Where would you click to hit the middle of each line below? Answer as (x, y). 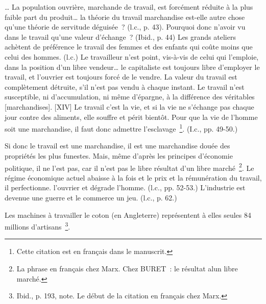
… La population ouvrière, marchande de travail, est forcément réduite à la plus (129, 7)
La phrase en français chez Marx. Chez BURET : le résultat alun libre (127, 269)
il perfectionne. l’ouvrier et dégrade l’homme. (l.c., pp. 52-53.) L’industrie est (125, 187)
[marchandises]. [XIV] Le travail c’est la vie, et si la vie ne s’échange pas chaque (129, 106)
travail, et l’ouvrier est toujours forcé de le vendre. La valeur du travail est (121, 77)
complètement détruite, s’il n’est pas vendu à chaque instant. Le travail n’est (125, 86)
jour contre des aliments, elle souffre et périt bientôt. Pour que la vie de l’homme (131, 117)
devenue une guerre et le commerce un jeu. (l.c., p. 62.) (91, 197)
